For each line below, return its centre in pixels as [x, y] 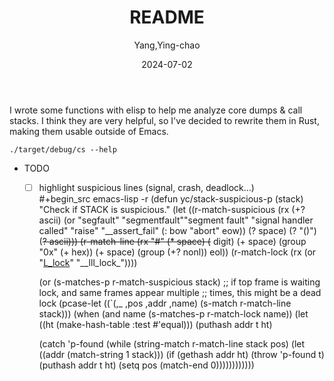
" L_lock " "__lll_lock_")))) [88, 262]
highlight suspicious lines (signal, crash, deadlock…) [146, 187]
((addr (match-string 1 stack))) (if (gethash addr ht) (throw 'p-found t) [181, 354]
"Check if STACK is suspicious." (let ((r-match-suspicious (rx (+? [172, 209]
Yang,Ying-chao [167, 45]
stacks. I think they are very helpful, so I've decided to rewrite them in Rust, [164, 120]
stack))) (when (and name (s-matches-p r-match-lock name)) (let [173, 314]
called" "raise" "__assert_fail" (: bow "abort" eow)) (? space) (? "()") [177, 230]
